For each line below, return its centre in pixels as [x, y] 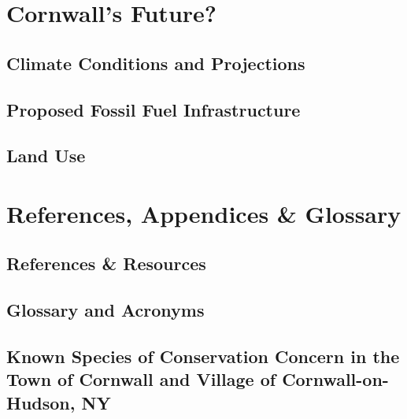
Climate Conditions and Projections [156, 63]
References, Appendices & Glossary [204, 213]
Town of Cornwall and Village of [141, 379]
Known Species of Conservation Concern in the [203, 356]
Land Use [46, 156]
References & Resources [106, 263]
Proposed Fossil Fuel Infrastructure [154, 109]
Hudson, [41, 402]
